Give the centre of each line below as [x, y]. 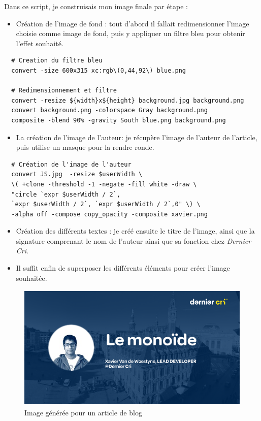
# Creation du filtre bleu [57, 61]
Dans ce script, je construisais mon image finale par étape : [96, 6]
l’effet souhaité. [40, 43]
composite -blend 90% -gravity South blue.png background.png [119, 120]
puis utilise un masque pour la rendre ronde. [85, 147]
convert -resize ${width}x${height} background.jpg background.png [128, 100]
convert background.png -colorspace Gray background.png [109, 110]
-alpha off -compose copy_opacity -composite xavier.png [109, 214]
